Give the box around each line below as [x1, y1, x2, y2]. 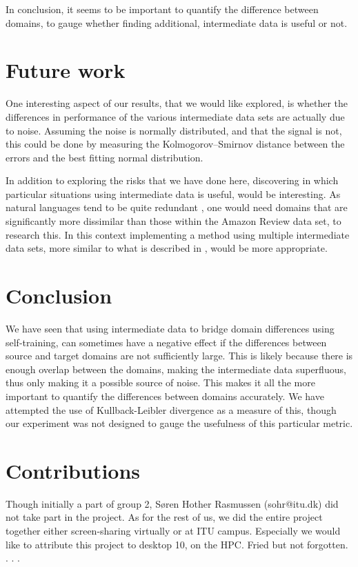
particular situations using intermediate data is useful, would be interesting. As [6, 186, 341, 201]
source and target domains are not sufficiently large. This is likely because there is [6, 348, 353, 363]
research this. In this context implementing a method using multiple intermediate [6, 227, 350, 241]
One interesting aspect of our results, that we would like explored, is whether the [6, 96, 348, 110]
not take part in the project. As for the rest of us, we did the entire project [6, 510, 323, 524]
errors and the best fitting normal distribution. [6, 150, 203, 164]
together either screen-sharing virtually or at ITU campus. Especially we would [6, 524, 341, 538]
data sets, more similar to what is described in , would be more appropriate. [6, 241, 328, 255]
